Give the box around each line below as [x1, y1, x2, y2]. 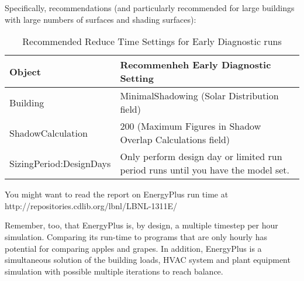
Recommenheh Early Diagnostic [120, 58, 271, 72]
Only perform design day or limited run [120, 150, 282, 164]
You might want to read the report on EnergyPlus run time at [5, 188, 229, 200]
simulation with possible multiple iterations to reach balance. [5, 265, 223, 277]
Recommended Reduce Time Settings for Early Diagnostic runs [22, 34, 282, 48]
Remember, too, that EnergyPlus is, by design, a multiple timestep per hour [5, 219, 278, 231]
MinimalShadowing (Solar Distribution [120, 89, 279, 103]
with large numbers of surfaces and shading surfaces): [5, 13, 196, 25]
